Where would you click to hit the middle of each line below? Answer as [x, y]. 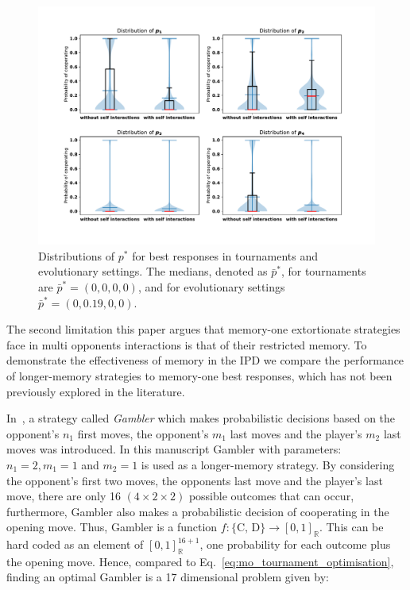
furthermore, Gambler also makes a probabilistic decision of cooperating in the [198, 511]
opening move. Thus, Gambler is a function [112, 527]
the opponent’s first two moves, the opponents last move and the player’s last [195, 480]
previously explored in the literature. [96, 391]
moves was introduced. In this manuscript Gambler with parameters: [174, 449]
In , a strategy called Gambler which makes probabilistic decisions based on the [201, 418]
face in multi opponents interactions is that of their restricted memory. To [187, 344]
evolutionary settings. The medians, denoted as [153, 271]
